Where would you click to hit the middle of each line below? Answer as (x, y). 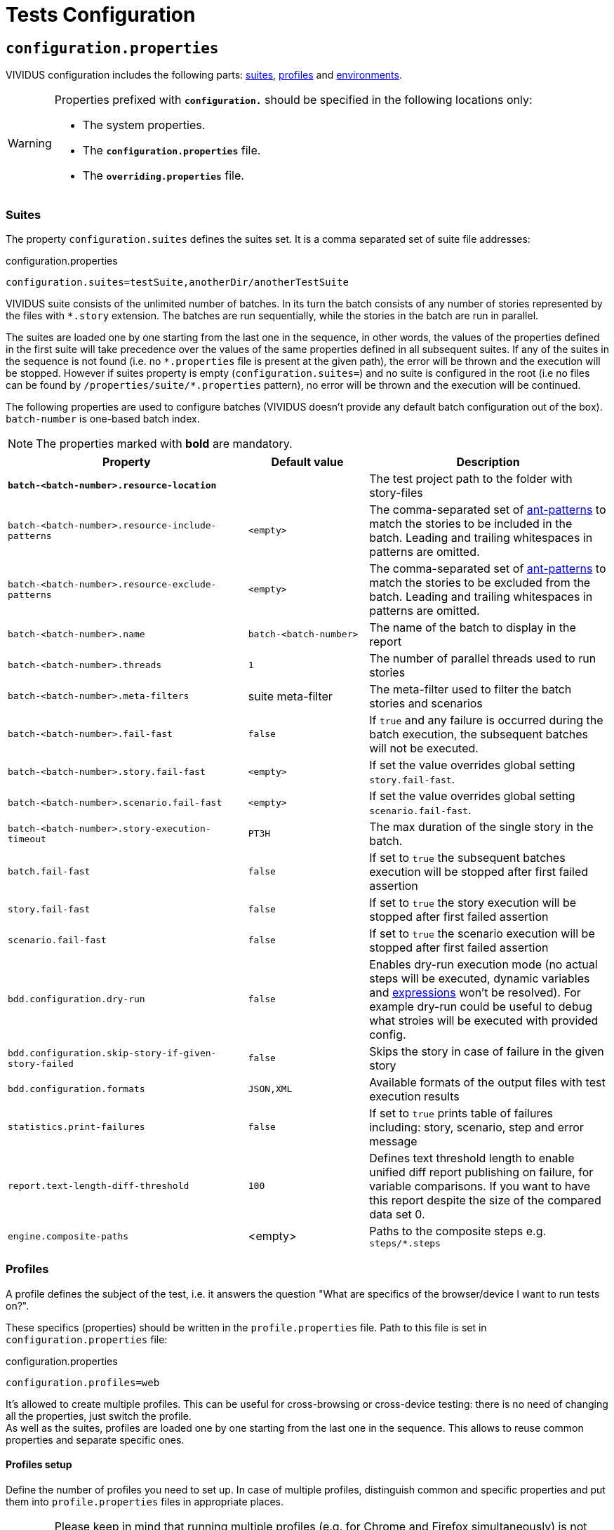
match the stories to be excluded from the (480, 582)
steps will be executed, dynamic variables (480, 978)
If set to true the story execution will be (473, 902)
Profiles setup (39, 1465)
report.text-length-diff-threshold (99, 1186)
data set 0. (397, 1214)
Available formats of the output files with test (487, 1082)
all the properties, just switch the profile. (99, 1416)
